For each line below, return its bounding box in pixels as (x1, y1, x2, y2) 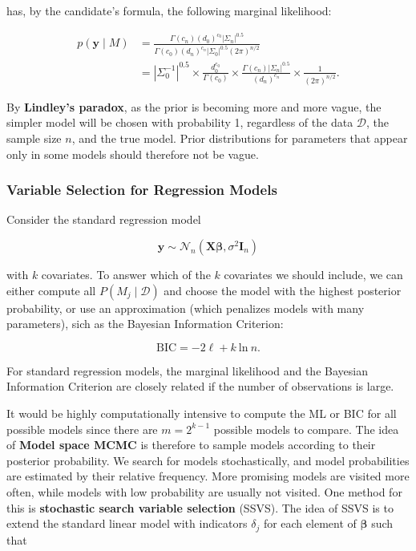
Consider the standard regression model (6, 211, 201, 228)
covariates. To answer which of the (41, 265, 211, 282)
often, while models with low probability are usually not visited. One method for (6, 483, 402, 500)
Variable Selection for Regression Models (6, 180, 277, 200)
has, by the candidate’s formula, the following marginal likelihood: (6, 2, 332, 18)
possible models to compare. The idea (213, 420, 399, 437)
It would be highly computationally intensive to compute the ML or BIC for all (6, 404, 397, 421)
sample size (6, 129, 62, 146)
